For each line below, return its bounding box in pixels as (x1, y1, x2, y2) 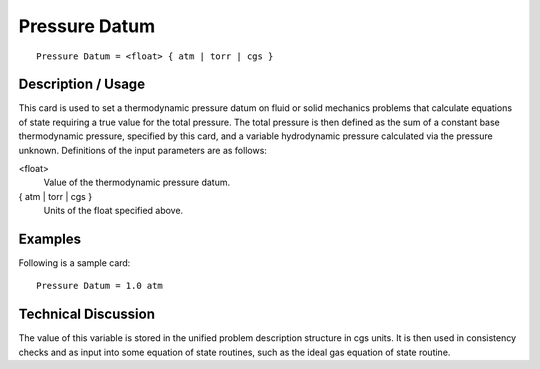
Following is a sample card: (18, 257, 131, 269)
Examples (18, 231, 82, 247)
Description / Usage (18, 76, 145, 93)
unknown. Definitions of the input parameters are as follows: (18, 144, 267, 156)
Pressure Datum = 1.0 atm (36, 280, 164, 292)
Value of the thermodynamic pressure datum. (43, 176, 231, 189)
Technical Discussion (18, 306, 155, 323)
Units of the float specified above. (43, 205, 184, 217)
